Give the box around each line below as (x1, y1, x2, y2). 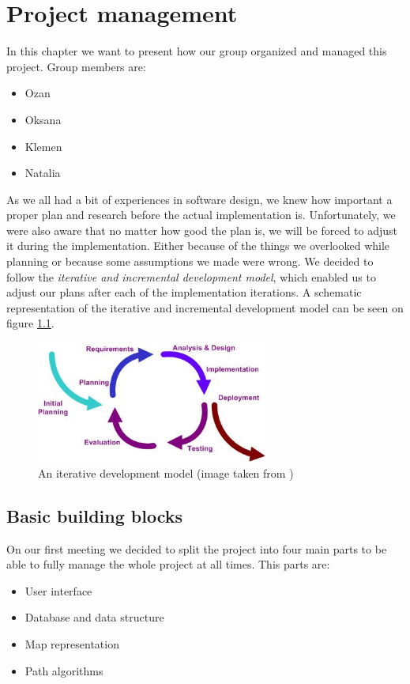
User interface (24, 582, 92, 599)
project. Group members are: (6, 58, 146, 74)
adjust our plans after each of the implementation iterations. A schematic (6, 284, 362, 300)
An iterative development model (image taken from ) (38, 464, 294, 481)
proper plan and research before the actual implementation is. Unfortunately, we (6, 206, 396, 223)
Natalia (24, 164, 61, 181)
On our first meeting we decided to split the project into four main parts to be (6, 540, 387, 557)
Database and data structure (24, 609, 164, 625)
